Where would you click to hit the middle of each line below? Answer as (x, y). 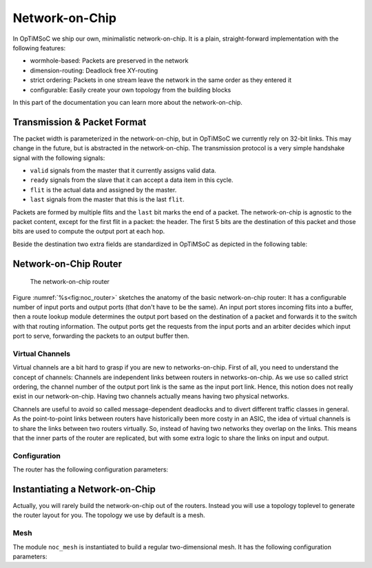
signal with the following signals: (59, 158)
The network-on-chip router (70, 282)
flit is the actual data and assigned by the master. (103, 190)
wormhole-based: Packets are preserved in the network (109, 61)
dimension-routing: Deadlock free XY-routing (94, 70)
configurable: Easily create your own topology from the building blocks (131, 90)
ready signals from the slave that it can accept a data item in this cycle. (132, 180)
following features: (39, 48)
